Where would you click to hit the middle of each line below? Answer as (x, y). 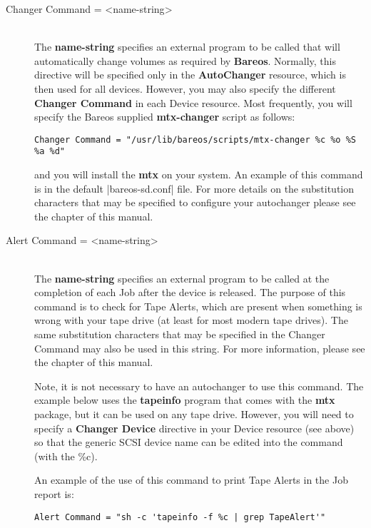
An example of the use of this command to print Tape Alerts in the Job (191, 480)
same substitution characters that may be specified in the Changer (180, 334)
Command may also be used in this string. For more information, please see (200, 348)
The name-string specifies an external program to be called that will (187, 47)
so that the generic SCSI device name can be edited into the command (189, 442)
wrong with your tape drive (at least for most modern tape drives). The (191, 320)
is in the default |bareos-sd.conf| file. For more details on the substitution (194, 188)
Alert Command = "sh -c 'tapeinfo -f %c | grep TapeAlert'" (180, 517)
